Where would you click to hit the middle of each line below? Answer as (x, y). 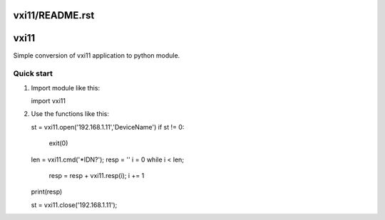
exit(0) (58, 143)
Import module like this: (65, 88)
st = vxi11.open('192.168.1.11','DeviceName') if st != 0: (108, 127)
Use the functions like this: (70, 114)
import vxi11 (48, 101)
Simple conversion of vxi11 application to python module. (97, 55)
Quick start (33, 73)
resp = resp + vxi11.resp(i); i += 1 (97, 176)
